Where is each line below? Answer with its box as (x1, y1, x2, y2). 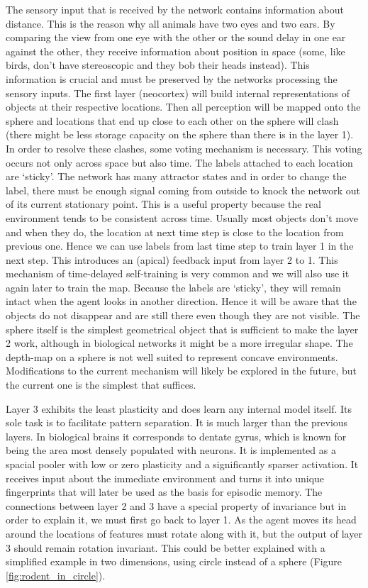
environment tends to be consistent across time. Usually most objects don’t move (6, 210, 358, 225)
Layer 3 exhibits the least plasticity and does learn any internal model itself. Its (6, 401, 352, 416)
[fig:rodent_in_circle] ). (6, 567, 106, 582)
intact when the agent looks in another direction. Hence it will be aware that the (6, 294, 357, 309)
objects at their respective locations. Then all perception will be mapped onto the (6, 99, 361, 114)
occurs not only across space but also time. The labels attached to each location (6, 155, 353, 170)
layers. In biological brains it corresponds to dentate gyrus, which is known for (6, 428, 347, 443)
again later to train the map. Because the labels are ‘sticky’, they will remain (6, 279, 341, 294)
